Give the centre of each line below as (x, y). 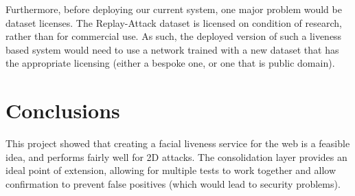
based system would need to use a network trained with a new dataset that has (172, 49)
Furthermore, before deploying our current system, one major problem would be (174, 9)
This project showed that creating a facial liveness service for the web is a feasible (178, 143)
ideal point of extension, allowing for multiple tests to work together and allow (171, 170)
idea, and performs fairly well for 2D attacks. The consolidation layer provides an (176, 156)
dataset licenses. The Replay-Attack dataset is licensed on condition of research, (174, 22)
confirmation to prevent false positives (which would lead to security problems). (173, 183)
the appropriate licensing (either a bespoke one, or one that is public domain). (170, 63)
